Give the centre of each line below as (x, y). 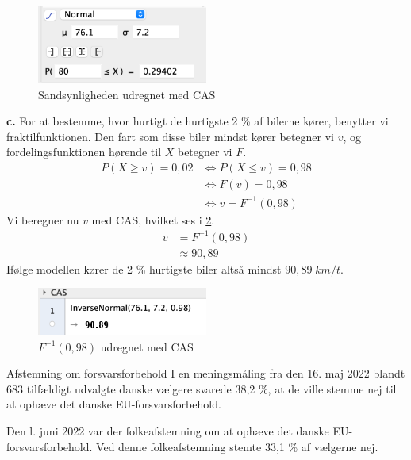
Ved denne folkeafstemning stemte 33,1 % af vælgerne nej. (237, 446)
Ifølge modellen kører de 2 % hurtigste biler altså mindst (144, 268)
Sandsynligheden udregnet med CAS (127, 94)
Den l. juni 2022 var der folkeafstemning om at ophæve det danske (168, 430)
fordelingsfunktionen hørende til (84, 152)
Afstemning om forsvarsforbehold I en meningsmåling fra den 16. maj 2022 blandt (206, 373)
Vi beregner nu (43, 219)
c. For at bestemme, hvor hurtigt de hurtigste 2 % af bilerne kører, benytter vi (198, 121)
